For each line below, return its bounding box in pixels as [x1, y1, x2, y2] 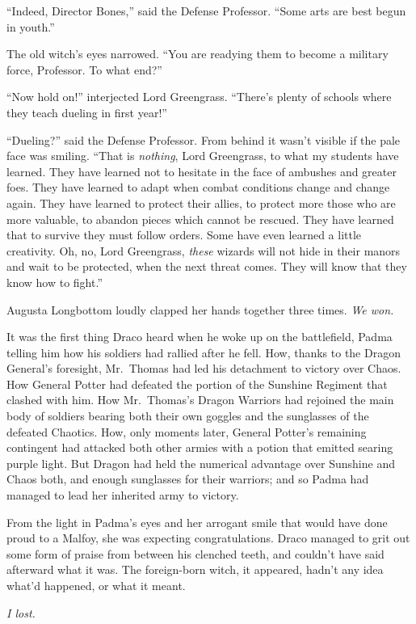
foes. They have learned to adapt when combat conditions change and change [6, 179, 390, 196]
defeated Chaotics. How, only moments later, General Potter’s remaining [6, 423, 367, 440]
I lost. [6, 604, 36, 621]
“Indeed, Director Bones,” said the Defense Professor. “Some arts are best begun [6, 2, 406, 19]
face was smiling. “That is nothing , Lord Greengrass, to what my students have [6, 147, 399, 164]
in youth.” [6, 18, 55, 35]
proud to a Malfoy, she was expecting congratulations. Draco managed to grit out [6, 529, 410, 546]
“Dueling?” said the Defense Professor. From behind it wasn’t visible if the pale [6, 131, 401, 148]
